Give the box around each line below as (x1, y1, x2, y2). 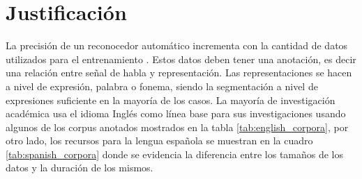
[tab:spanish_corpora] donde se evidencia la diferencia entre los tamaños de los (6, 146, 344, 161)
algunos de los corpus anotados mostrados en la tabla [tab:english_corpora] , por (6, 119, 349, 134)
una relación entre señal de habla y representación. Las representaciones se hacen (6, 65, 352, 80)
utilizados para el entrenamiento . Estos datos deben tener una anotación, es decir (6, 51, 356, 66)
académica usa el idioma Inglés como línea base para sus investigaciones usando (6, 106, 346, 121)
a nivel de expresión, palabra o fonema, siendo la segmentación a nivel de (6, 78, 318, 93)
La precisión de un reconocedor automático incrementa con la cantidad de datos (6, 38, 348, 53)
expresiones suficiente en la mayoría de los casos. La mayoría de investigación (6, 92, 335, 107)
